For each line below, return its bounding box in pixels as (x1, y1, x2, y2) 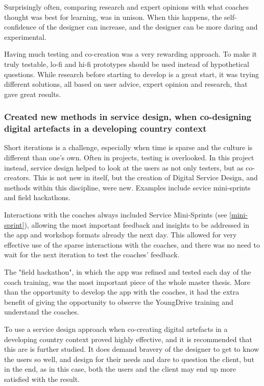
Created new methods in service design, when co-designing (4, 110, 252, 123)
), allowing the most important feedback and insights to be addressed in (24, 219, 250, 230)
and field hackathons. (4, 192, 70, 203)
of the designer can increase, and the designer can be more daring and (38, 21, 258, 32)
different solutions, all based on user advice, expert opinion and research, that (4, 79, 248, 89)
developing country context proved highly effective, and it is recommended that (4, 333, 252, 344)
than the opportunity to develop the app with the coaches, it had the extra (4, 286, 239, 297)
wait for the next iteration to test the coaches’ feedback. (4, 249, 180, 260)
